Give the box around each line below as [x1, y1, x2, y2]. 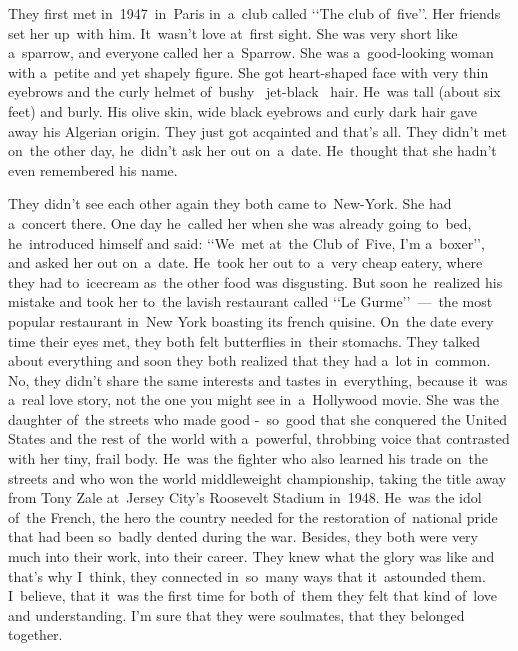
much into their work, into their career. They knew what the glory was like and [8, 546, 495, 567]
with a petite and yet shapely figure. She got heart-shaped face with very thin [8, 61, 489, 82]
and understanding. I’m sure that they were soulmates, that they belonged [8, 604, 465, 625]
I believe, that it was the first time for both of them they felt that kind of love [8, 585, 498, 606]
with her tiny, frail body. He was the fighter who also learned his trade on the [8, 448, 488, 469]
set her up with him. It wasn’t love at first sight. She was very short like [8, 22, 458, 43]
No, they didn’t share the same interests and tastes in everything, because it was [8, 369, 508, 390]
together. [8, 624, 63, 645]
